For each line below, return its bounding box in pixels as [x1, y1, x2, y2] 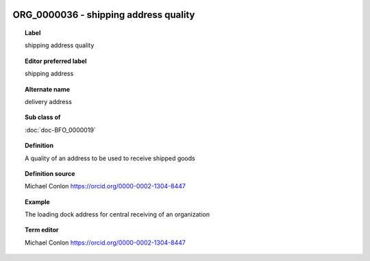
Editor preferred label [25, 57, 87, 65]
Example [25, 197, 51, 206]
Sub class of [25, 113, 61, 121]
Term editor [25, 226, 59, 234]
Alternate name [25, 85, 71, 93]
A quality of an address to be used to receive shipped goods [25, 154, 195, 162]
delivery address [25, 97, 72, 105]
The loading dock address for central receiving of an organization [25, 210, 210, 219]
